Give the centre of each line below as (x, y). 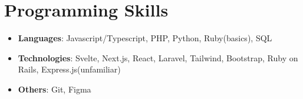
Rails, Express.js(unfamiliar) (69, 69)
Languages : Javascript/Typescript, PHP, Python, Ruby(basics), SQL (145, 38)
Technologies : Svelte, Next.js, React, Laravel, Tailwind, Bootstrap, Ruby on (158, 57)
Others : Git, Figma (55, 89)
